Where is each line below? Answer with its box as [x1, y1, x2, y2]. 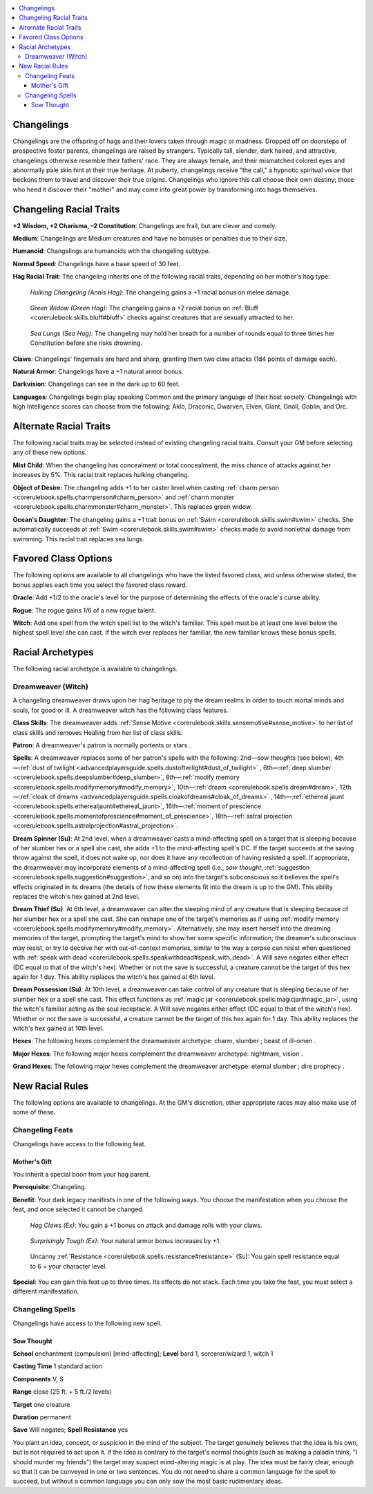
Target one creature [12, 1400, 70, 1408]
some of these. [12, 1108, 56, 1117]
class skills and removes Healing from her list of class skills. [12, 728, 183, 736]
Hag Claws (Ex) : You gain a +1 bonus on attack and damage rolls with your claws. [30, 1221, 262, 1229]
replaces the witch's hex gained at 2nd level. [12, 892, 140, 900]
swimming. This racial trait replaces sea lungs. [12, 534, 145, 543]
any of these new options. [12, 448, 87, 456]
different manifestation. [12, 1287, 79, 1296]
